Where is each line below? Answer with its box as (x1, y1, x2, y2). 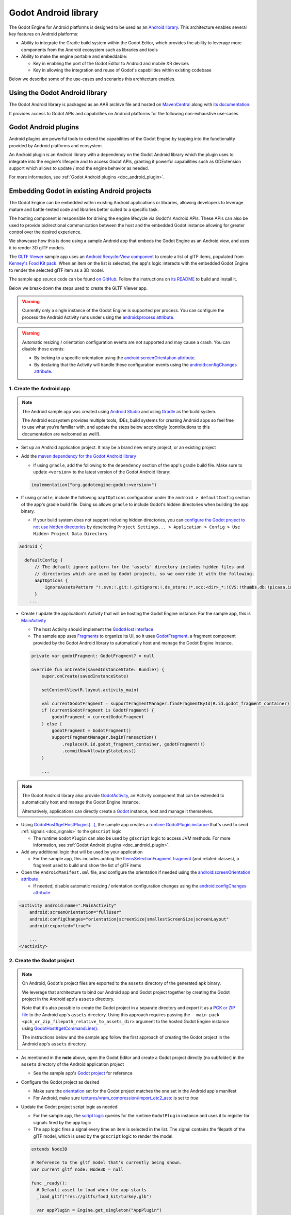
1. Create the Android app (9, 385, 70, 392)
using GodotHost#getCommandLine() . (22, 1025, 99, 1031)
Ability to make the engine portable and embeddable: (21, 53, 128, 59)
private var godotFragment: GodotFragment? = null (31, 653, 155, 659)
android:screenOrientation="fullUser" (29, 909, 122, 915)
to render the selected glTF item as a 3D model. (9, 267, 104, 273)
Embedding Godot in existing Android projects (9, 187, 152, 195)
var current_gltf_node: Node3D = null (31, 1166, 124, 1172)
